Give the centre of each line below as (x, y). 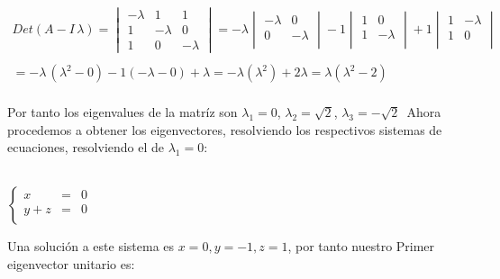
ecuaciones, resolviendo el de (86, 147)
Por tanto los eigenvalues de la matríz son (123, 111)
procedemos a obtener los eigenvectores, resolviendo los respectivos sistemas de (225, 129)
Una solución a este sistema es (91, 246)
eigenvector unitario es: (71, 263)
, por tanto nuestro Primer (361, 246)
